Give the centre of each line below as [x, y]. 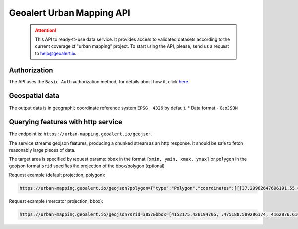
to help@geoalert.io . [56, 53]
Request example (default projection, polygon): [57, 175]
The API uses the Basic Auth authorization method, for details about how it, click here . [99, 81]
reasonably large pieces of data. [42, 150]
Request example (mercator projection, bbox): [56, 201]
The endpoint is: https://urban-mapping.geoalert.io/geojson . [81, 134]
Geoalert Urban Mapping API [70, 13]
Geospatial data [34, 96]
